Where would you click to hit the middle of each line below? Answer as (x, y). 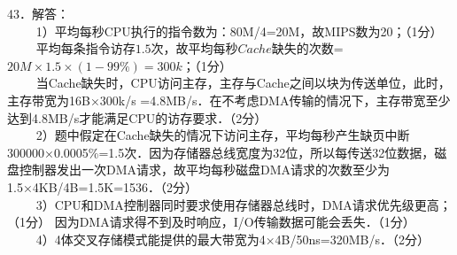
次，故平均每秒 (194, 48)
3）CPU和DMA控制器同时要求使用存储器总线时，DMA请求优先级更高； (244, 204)
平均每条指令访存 (85, 48)
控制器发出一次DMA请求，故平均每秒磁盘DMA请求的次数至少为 (205, 170)
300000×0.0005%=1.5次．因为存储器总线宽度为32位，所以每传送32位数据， (221, 152)
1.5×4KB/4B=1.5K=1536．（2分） (103, 186)
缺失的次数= (307, 48)
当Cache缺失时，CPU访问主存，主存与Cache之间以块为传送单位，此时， (243, 83)
